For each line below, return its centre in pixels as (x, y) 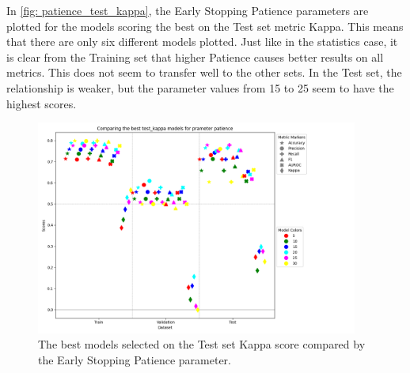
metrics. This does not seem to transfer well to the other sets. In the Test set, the (204, 72)
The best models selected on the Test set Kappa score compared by (202, 344)
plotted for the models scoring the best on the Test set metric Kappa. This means (205, 26)
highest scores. (42, 103)
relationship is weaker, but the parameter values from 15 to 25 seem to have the (200, 87)
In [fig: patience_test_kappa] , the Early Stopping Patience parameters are (188, 10)
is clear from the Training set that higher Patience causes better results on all (195, 57)
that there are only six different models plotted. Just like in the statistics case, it (202, 41)
